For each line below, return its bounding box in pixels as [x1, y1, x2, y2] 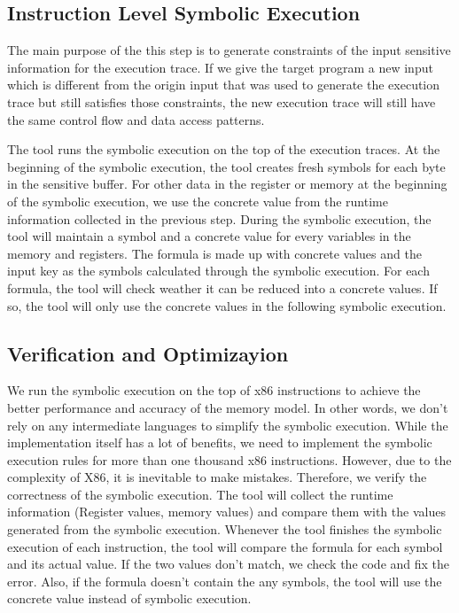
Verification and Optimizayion [7, 339, 289, 367]
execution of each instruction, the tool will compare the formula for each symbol [7, 537, 443, 555]
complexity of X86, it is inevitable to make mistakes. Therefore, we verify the [7, 468, 427, 486]
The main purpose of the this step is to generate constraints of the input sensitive [7, 41, 451, 59]
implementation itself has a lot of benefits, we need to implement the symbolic [7, 433, 432, 452]
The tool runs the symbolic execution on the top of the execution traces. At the [7, 140, 440, 159]
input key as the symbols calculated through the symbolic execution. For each [7, 261, 430, 280]
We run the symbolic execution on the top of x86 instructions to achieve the [7, 381, 421, 400]
